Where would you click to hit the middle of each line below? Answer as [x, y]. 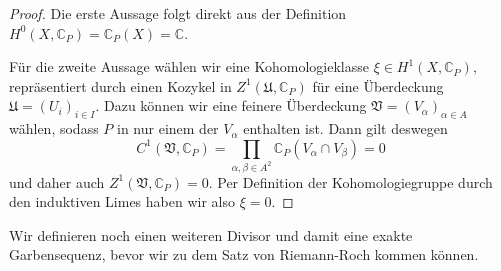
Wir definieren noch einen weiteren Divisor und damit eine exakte [211, 234]
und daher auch [57, 181]
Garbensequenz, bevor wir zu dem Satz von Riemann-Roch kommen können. [244, 254]
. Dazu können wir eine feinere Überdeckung [231, 105]
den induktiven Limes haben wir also [122, 201]
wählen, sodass [54, 128]
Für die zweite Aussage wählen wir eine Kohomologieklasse [189, 66]
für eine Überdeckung [378, 85]
